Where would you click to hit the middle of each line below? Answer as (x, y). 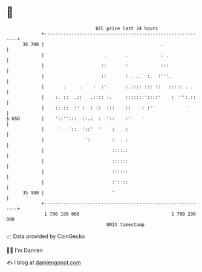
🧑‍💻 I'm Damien (25, 250)
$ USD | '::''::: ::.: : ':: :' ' (76, 118)
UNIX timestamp (125, 224)
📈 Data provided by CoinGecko (46, 236)
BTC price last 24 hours (127, 28)
